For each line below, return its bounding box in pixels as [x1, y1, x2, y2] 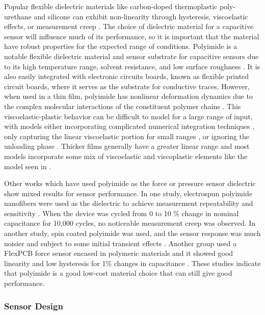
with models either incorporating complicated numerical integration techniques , [4, 121, 255, 132]
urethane [4, 11, 32, 21]
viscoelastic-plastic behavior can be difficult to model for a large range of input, [4, 111, 253, 121]
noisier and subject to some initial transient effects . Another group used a [4, 238, 237, 248]
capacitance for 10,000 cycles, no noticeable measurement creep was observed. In [4, 218, 256, 228]
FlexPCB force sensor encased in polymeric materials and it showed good [4, 248, 233, 258]
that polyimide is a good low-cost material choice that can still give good [4, 268, 232, 278]
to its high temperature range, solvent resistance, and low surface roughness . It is [4, 61, 260, 71]
